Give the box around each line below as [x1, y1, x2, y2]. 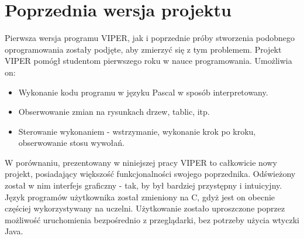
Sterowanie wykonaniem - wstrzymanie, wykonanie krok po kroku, [18, 125, 256, 137]
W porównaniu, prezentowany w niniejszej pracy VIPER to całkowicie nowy [5, 156, 277, 168]
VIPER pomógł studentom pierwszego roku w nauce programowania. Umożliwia [5, 54, 292, 67]
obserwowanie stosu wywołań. [18, 136, 125, 149]
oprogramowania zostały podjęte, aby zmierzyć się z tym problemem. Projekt [5, 43, 282, 55]
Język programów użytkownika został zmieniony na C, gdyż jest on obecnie [5, 190, 275, 203]
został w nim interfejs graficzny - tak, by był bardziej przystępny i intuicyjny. [5, 179, 282, 192]
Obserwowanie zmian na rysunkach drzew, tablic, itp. [18, 105, 210, 118]
